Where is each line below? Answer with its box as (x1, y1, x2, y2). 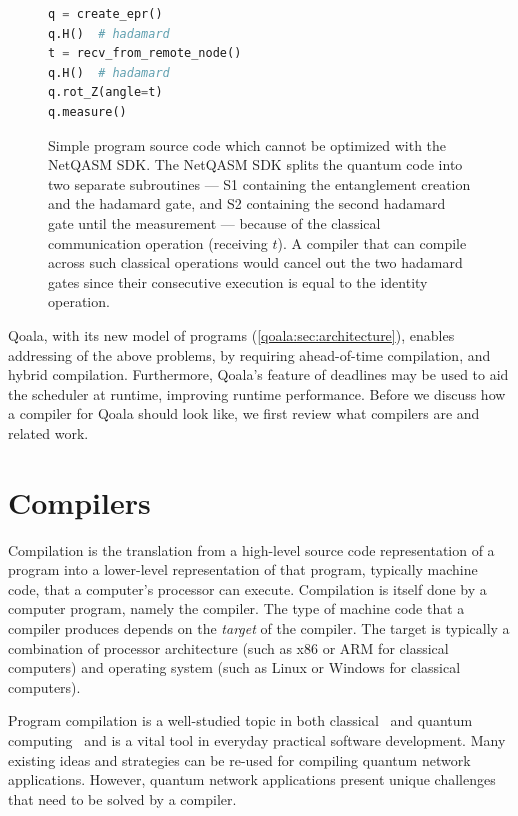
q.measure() (48, 104, 127, 119)
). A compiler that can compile (277, 232, 467, 253)
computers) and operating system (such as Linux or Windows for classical (8, 657, 461, 678)
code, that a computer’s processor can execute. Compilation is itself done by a (8, 578, 487, 599)
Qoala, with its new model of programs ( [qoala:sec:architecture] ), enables (8, 324, 455, 345)
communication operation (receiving (48, 232, 268, 253)
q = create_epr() (48, 7, 163, 21)
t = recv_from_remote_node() (48, 46, 242, 61)
